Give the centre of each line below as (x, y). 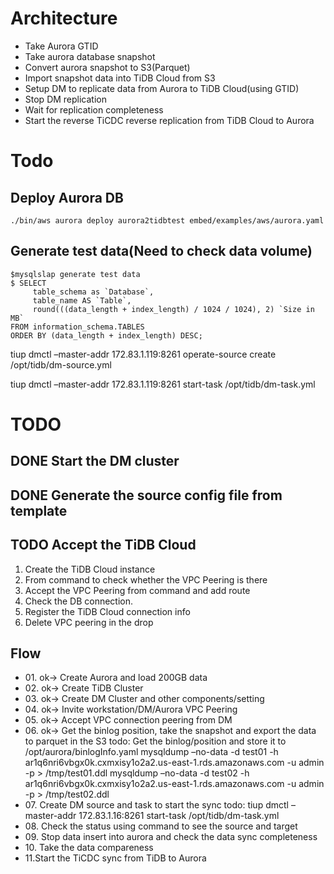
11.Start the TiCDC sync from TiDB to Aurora (115, 858)
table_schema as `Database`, (93, 292)
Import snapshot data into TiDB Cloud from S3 (120, 78)
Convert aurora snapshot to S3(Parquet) (107, 67)
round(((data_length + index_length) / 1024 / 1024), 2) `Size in (173, 309)
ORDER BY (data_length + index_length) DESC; (106, 335)
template (39, 510)
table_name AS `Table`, (82, 300)
